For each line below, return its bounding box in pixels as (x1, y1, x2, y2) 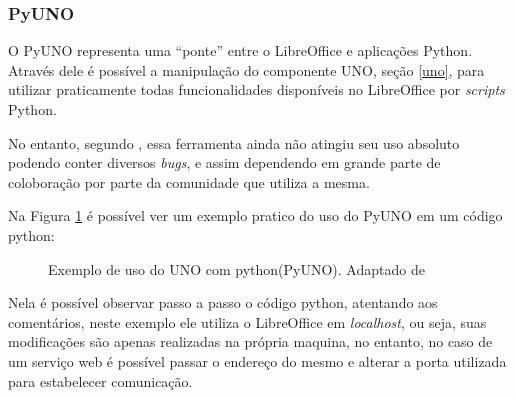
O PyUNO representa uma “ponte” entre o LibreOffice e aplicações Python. (8, 40, 473, 61)
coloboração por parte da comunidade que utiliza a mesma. (8, 171, 370, 192)
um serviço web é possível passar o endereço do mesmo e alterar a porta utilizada (8, 350, 507, 371)
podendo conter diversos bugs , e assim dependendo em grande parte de (8, 152, 441, 173)
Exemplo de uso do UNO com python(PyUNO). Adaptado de (48, 258, 425, 279)
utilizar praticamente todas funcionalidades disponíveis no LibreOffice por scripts (8, 79, 505, 100)
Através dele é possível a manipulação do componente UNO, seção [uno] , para (8, 59, 485, 80)
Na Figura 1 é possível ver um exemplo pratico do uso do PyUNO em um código (8, 205, 503, 226)
